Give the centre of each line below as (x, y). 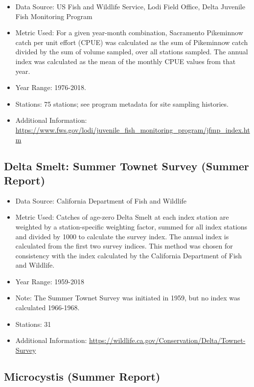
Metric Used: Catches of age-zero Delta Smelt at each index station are (122, 217)
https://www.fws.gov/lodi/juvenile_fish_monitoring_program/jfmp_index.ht (133, 129)
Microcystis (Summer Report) (82, 376)
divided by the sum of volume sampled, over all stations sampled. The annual (132, 52)
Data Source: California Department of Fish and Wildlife (101, 200)
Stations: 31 (33, 324)
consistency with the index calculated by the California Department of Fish (129, 255)
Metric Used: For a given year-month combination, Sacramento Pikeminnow (129, 33)
